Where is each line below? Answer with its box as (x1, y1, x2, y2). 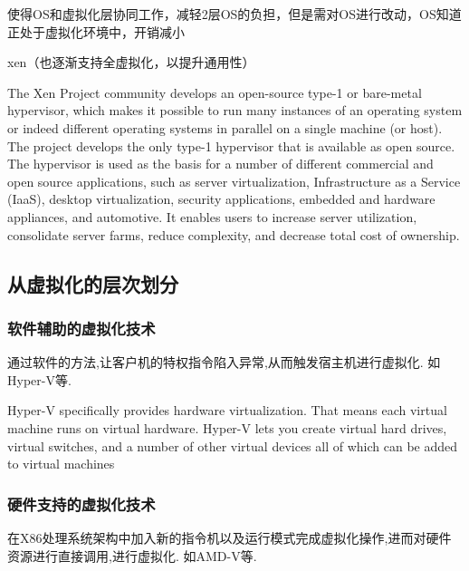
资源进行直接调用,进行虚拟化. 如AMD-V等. (7, 546, 257, 565)
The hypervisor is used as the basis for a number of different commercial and (7, 154, 434, 173)
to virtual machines (7, 454, 115, 473)
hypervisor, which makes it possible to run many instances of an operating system (7, 101, 463, 120)
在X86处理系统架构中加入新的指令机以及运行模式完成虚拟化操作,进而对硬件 (7, 527, 452, 547)
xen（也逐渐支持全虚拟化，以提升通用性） (7, 53, 255, 72)
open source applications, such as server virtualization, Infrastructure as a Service (7, 171, 461, 190)
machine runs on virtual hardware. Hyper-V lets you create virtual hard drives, (7, 418, 447, 437)
